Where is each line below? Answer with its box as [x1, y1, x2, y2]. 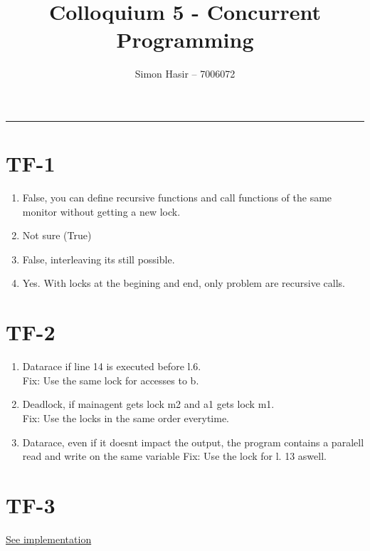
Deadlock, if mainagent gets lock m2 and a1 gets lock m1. [22, 397, 275, 411]
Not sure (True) [22, 228, 92, 243]
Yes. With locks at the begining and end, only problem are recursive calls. [22, 275, 345, 290]
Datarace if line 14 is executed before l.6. [22, 359, 201, 374]
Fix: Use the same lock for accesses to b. [22, 372, 199, 387]
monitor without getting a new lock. [22, 204, 181, 219]
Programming [116, 25, 254, 54]
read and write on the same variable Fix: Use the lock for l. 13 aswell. [22, 448, 327, 463]
